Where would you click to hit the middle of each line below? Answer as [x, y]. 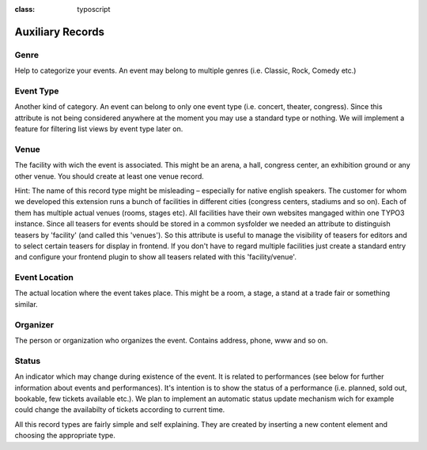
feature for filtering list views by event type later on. [99, 129]
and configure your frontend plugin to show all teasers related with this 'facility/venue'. [155, 257]
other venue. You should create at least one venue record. [110, 176]
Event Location [44, 278]
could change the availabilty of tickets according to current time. [120, 410]
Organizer [34, 324]
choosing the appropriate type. [65, 436]
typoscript [94, 9]
